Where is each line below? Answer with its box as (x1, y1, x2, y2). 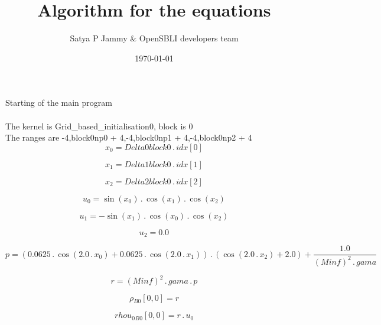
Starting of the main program (5, 96, 112, 109)
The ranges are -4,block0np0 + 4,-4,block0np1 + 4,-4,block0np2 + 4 (5, 131, 252, 144)
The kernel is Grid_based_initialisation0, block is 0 (5, 119, 193, 132)
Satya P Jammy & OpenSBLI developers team (70, 32, 239, 44)
